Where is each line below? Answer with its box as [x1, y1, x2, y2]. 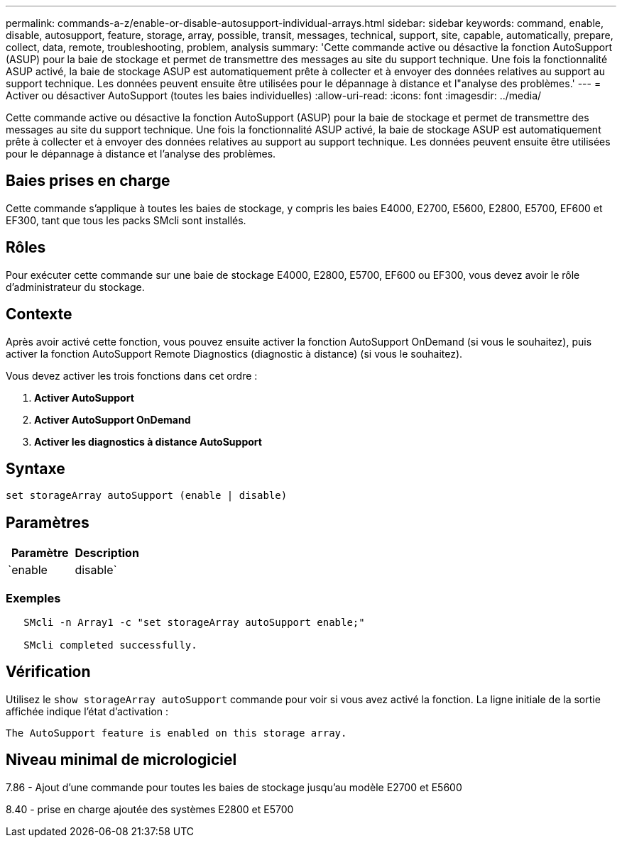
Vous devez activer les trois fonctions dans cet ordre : [6, 369, 258, 382]
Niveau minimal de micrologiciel [6, 751, 237, 769]
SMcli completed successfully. [23, 639, 197, 651]
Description [75, 546, 139, 561]
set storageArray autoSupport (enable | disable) [6, 490, 288, 502]
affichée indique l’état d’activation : [6, 705, 169, 717]
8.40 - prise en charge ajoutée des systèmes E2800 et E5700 [6, 803, 294, 815]
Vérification [6, 663, 91, 681]
